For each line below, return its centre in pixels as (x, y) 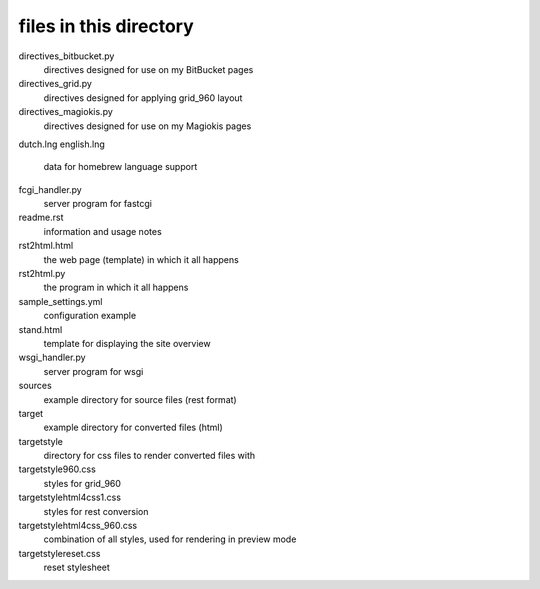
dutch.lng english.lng (61, 144)
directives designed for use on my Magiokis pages (147, 126)
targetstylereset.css (59, 553)
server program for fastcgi (97, 204)
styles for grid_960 (82, 483)
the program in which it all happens (116, 287)
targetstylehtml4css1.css (70, 497)
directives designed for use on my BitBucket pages (148, 69)
